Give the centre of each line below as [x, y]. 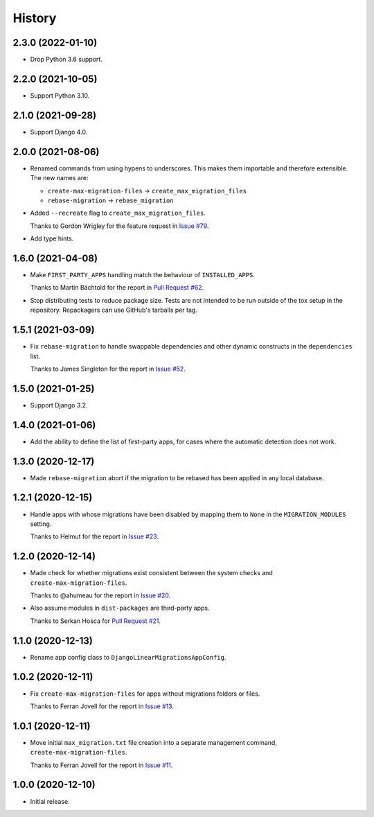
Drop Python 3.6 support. [66, 60]
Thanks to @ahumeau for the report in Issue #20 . [100, 595]
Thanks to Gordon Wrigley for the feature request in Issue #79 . [119, 226]
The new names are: [59, 178]
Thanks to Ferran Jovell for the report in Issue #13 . [102, 706]
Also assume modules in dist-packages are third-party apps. [120, 608]
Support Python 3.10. [60, 95]
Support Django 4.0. [59, 132]
